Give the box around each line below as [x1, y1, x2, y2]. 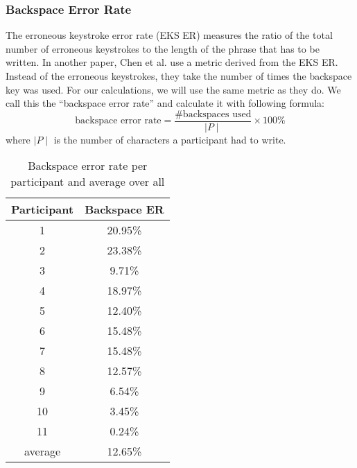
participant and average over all [10, 173, 165, 190]
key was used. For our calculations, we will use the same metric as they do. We [6, 82, 341, 96]
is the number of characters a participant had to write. [53, 132, 286, 146]
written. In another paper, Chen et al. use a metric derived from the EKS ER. [6, 55, 338, 69]
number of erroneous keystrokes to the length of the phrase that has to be [6, 41, 320, 55]
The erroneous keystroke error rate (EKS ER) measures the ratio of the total [6, 28, 333, 42]
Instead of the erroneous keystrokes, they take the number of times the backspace [6, 69, 352, 83]
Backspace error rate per [28, 157, 148, 174]
